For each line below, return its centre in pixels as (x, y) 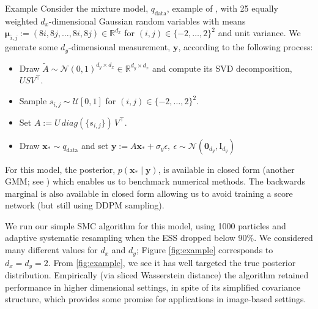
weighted (21, 21)
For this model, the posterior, (60, 169)
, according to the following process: (246, 47)
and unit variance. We (259, 33)
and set (95, 145)
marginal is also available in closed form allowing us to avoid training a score (149, 193)
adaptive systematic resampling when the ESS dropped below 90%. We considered (159, 238)
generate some (31, 47)
